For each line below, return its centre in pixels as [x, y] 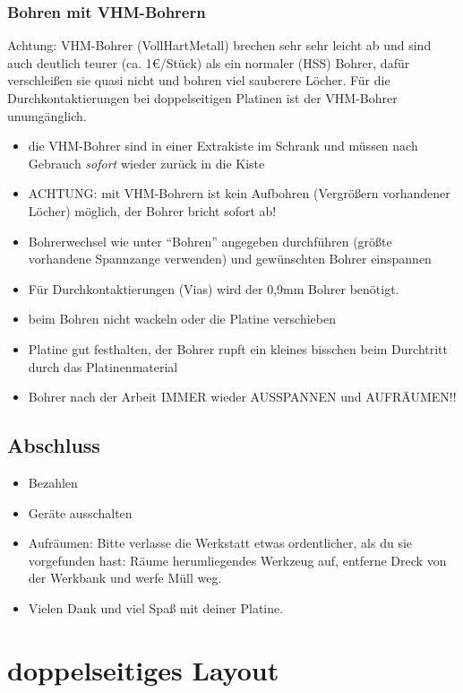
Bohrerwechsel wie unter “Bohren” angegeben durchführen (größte [210, 241]
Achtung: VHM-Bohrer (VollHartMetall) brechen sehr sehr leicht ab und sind [219, 45]
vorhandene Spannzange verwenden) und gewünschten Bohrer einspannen [230, 259]
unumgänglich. [47, 115]
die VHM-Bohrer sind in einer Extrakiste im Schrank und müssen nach [223, 146]
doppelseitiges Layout [143, 669]
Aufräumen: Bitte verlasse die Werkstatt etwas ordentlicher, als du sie [220, 543]
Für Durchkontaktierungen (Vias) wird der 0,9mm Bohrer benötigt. [214, 288]
